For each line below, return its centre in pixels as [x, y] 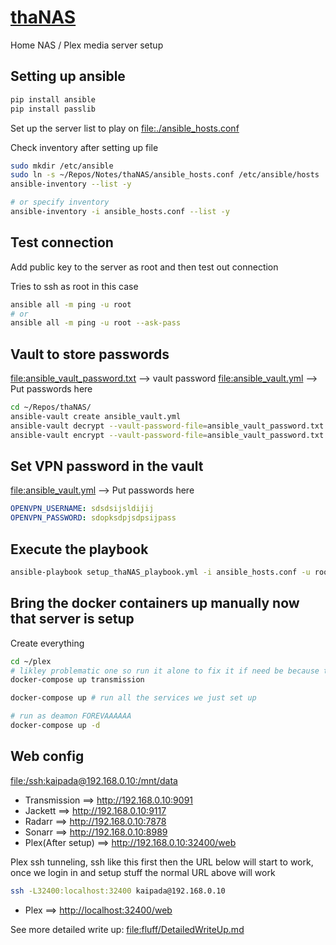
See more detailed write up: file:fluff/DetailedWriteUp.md [127, 929]
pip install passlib [53, 109]
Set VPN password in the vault [107, 466]
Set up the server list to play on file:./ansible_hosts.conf [125, 128]
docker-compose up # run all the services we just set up [133, 698]
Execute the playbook [79, 549]
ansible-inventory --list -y [71, 184]
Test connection [62, 242]
